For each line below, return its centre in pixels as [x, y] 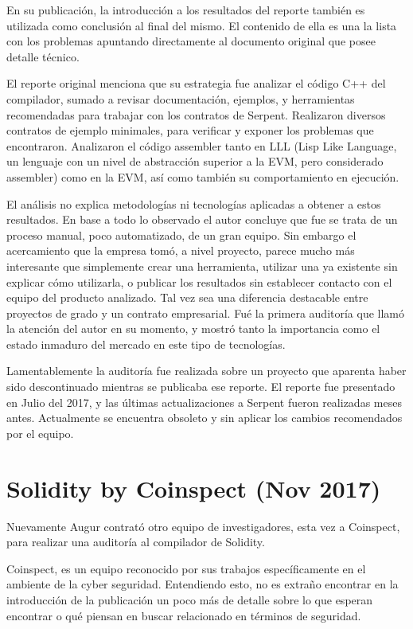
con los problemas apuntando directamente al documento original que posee [191, 41]
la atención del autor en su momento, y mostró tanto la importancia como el [193, 328]
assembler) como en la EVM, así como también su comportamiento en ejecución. [203, 176]
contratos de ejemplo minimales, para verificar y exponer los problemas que [190, 130]
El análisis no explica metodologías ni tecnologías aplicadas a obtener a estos [194, 203]
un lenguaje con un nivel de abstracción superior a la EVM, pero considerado [195, 161]
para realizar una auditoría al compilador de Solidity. [136, 542]
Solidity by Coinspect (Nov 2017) [194, 488]
